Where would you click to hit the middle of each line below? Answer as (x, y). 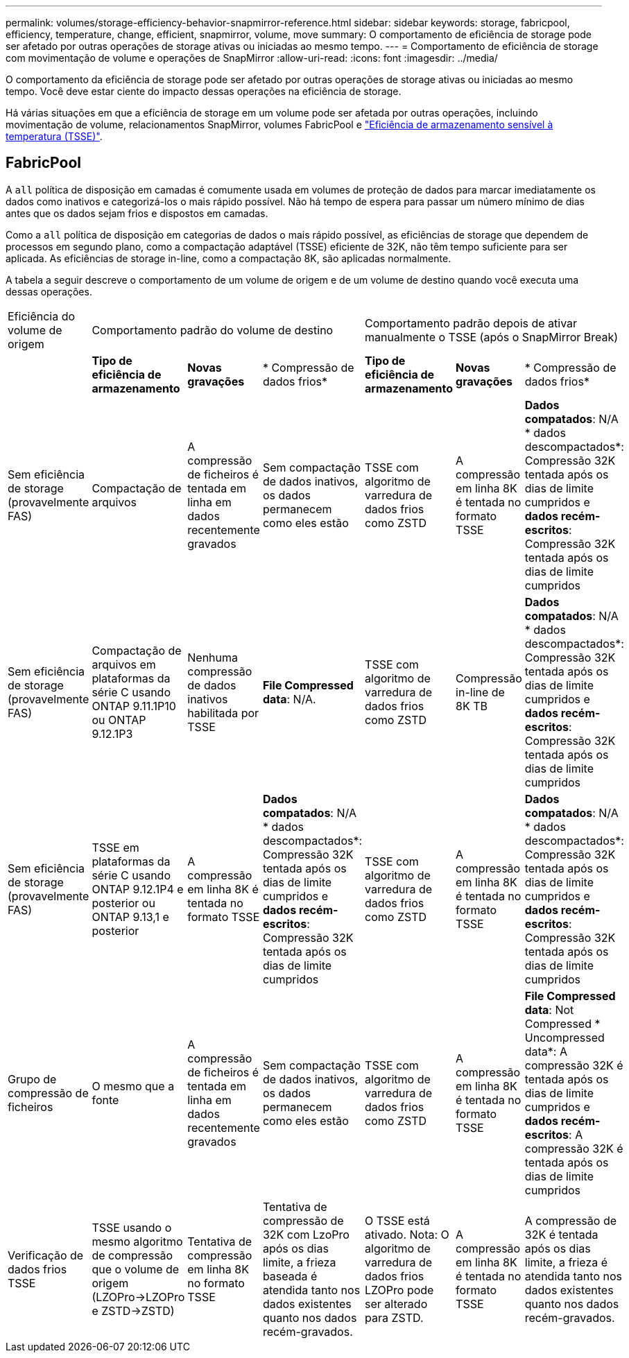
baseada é (290, 1276)
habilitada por (223, 713)
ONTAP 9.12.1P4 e (138, 889)
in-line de (480, 692)
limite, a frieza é (566, 1262)
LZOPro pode (399, 1290)
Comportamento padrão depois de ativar (471, 323)
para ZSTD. (394, 1317)
